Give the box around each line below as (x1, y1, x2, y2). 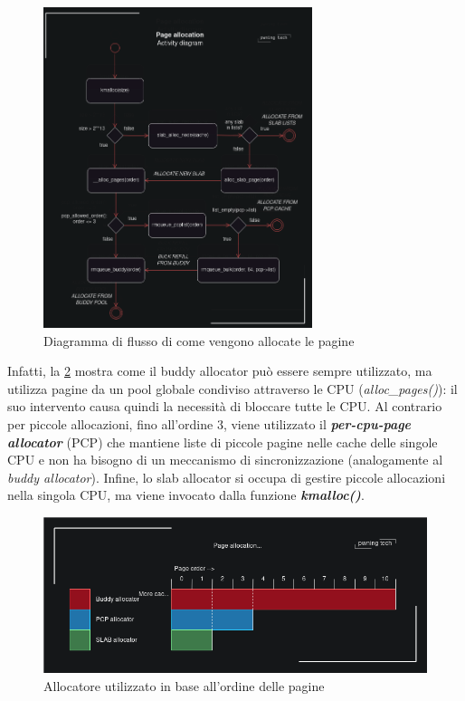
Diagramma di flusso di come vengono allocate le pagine (43, 331, 355, 350)
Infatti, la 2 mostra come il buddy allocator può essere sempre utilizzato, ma (7, 361, 432, 380)
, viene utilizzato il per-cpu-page (223, 414, 412, 433)
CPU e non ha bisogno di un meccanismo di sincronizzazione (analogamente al (7, 450, 443, 469)
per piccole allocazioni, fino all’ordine (7, 414, 214, 433)
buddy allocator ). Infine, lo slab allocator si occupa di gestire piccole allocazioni (7, 467, 446, 486)
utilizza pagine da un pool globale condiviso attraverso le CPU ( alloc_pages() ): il (7, 379, 458, 398)
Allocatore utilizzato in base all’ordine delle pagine (43, 676, 325, 695)
